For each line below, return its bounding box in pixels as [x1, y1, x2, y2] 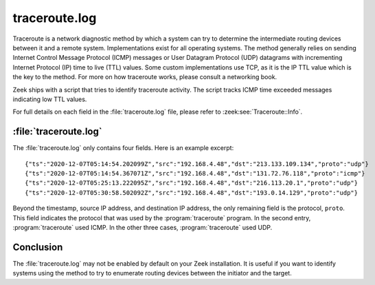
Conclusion [12, 241, 63, 253]
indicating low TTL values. [12, 95, 87, 103]
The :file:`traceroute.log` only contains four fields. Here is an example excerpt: [12, 144, 234, 152]
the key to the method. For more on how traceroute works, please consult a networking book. [12, 73, 277, 81]
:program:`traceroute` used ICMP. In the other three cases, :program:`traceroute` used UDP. [12, 223, 273, 231]
